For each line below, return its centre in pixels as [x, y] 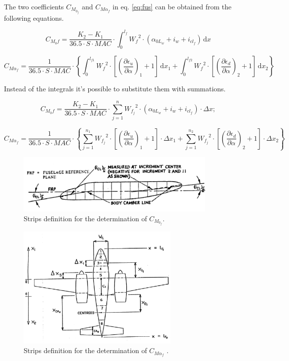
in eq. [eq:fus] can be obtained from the [172, 6]
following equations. [34, 18]
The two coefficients [34, 6]
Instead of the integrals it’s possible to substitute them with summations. [115, 89]
